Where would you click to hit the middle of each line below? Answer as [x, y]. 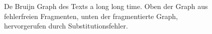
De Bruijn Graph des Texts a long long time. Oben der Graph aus [106, 6]
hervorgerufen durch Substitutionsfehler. [66, 26]
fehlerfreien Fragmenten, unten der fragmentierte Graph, [91, 16]
